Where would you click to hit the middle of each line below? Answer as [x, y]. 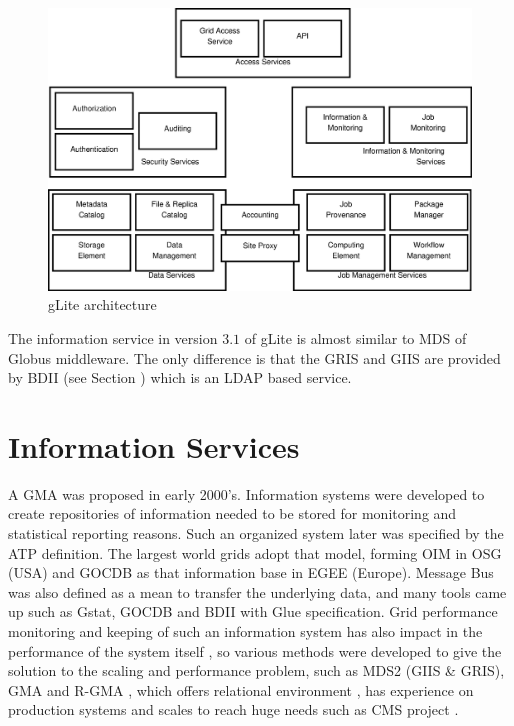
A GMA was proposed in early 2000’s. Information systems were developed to [246, 493]
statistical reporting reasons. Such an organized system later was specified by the [256, 533]
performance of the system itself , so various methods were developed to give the [255, 650]
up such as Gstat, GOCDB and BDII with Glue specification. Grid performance [253, 611]
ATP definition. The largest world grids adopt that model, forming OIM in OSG [255, 552]
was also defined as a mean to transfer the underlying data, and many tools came [257, 591]
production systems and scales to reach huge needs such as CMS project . [233, 709]
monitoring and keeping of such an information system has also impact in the [245, 631]
